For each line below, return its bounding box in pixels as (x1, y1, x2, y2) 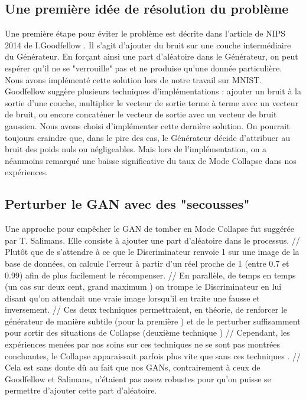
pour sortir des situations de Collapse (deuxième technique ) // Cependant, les (5, 326, 290, 339)
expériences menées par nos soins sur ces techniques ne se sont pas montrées (5, 338, 281, 350)
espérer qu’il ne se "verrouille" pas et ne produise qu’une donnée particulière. (5, 61, 282, 74)
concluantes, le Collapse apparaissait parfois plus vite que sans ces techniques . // (5, 349, 301, 362)
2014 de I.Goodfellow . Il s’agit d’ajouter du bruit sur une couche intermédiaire (5, 38, 291, 51)
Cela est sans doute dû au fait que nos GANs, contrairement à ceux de (5, 361, 261, 373)
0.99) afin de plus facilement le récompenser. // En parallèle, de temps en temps (5, 268, 296, 281)
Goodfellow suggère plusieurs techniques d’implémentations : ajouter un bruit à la (5, 85, 301, 97)
